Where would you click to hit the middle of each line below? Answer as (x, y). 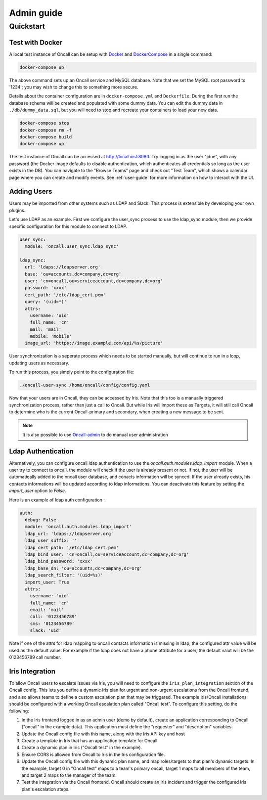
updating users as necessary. (39, 363)
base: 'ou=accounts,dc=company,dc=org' (73, 274)
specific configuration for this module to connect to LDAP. (68, 226)
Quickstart (27, 26)
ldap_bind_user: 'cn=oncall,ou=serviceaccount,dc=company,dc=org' (107, 554)
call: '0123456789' (54, 617)
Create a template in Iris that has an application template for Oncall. (90, 741)
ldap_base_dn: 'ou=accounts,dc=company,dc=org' (84, 568)
